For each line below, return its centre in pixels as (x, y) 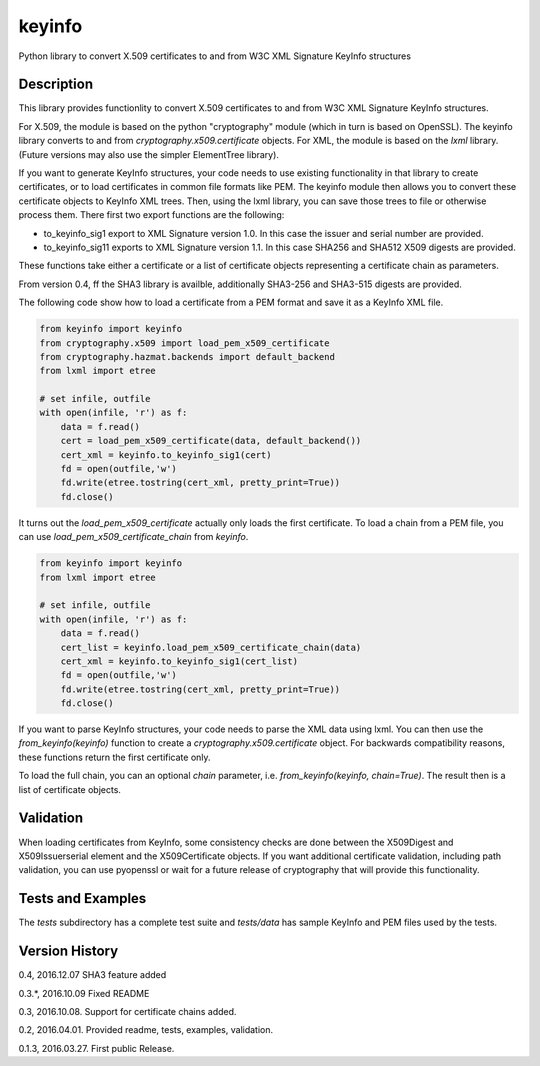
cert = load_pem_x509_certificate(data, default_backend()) (211, 441)
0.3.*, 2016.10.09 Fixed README (84, 993)
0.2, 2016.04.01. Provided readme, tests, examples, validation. (146, 1030)
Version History (68, 951)
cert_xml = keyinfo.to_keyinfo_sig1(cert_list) (179, 661)
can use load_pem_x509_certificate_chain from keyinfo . (133, 537)
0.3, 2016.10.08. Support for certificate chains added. (127, 1011)
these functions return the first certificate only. (114, 757)
